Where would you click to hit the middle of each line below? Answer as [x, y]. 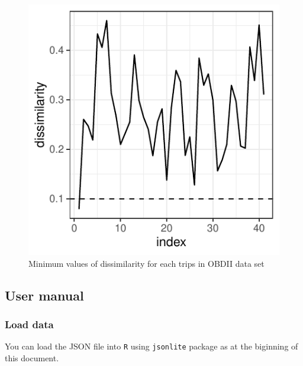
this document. [32, 357]
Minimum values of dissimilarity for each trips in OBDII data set [146, 263]
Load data [29, 324]
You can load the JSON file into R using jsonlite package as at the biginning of [151, 346]
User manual [44, 295]
